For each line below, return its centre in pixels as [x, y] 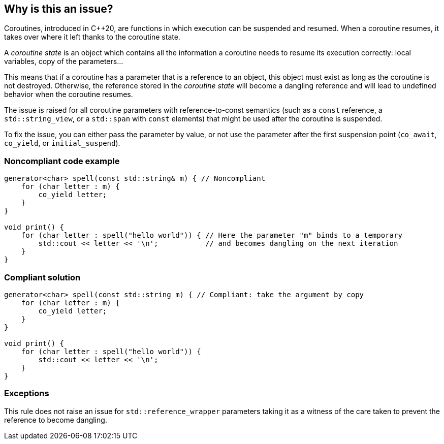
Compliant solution [42, 277]
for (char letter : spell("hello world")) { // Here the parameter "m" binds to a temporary [212, 235]
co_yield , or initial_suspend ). [62, 143]
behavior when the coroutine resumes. [69, 94]
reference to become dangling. [56, 420]
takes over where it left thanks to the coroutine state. [92, 37]
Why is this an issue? [59, 9]
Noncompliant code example [62, 161]
